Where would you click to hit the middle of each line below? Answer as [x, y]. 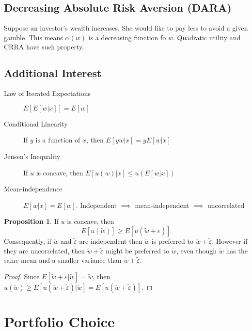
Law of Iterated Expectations [47, 93]
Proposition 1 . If [31, 221]
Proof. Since [22, 276]
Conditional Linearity [36, 123]
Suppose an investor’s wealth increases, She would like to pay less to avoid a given [126, 28]
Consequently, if [28, 241]
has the [237, 250]
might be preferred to [137, 250]
